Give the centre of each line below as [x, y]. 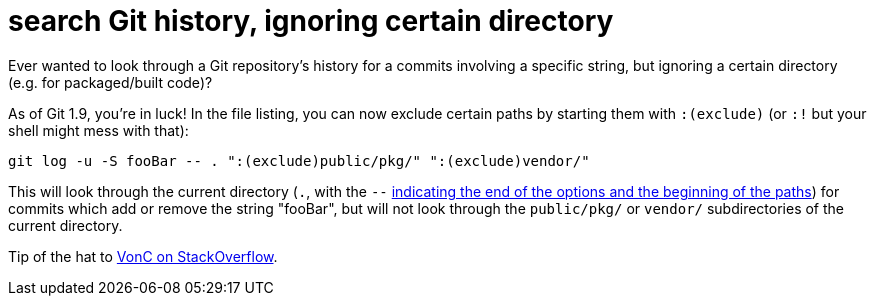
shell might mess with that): [98, 130]
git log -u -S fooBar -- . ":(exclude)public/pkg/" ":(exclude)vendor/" [299, 160]
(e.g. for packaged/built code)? [110, 82]
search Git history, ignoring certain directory [311, 21]
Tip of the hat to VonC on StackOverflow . [143, 256]
